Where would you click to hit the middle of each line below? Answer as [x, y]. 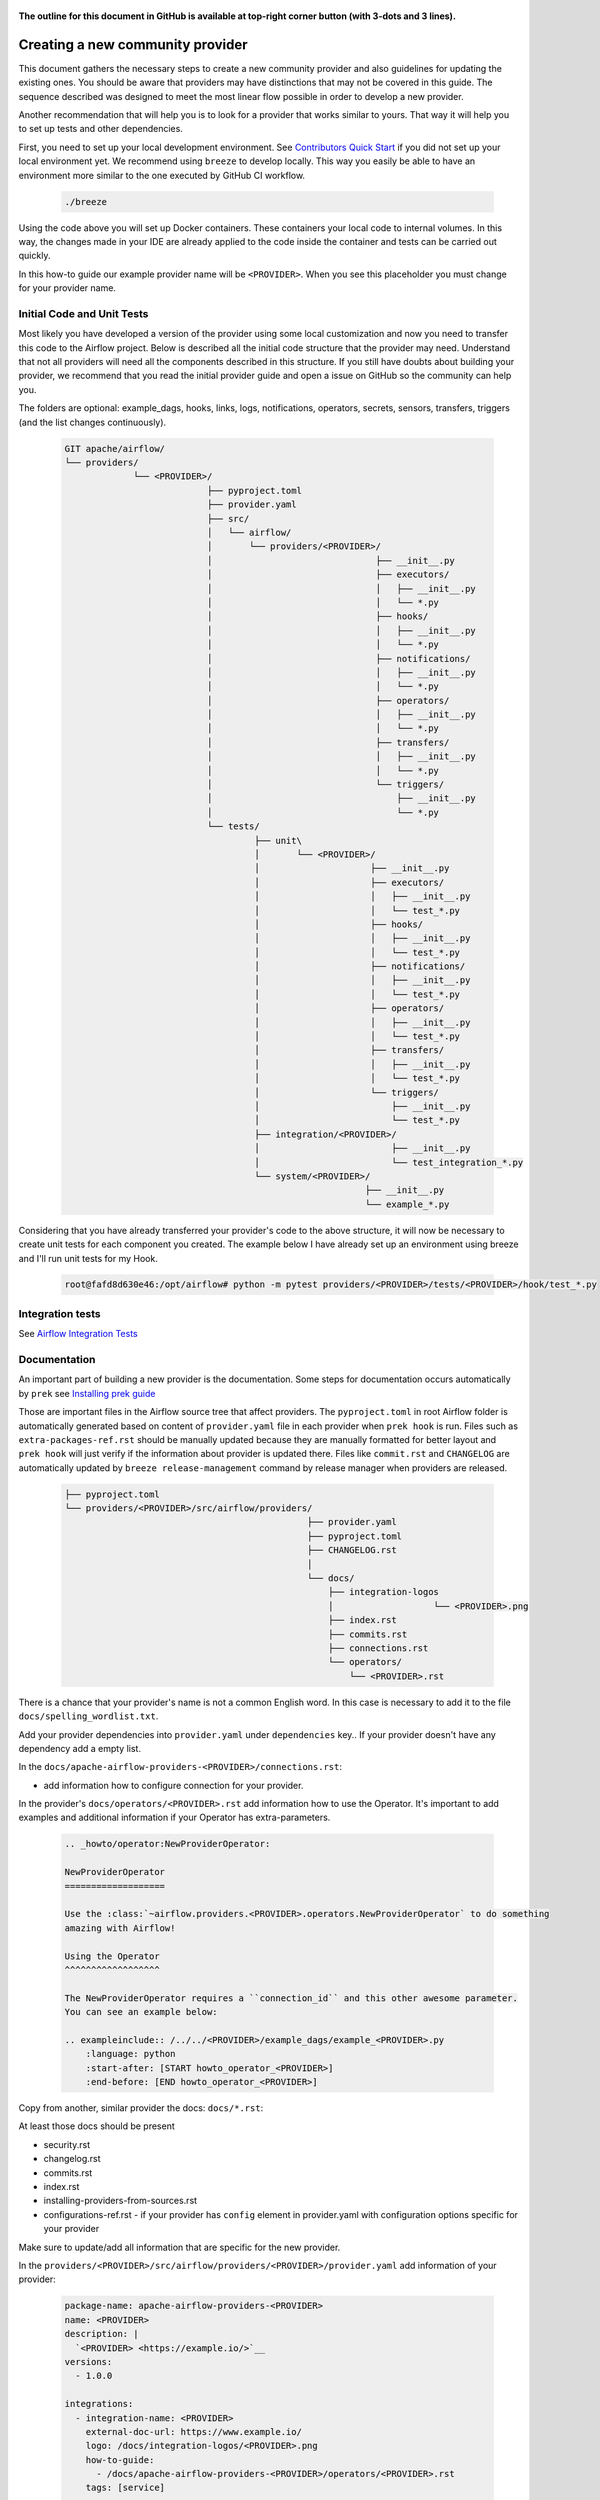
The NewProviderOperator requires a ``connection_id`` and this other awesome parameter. [291, 1998]
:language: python [130, 2054]
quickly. [34, 256]
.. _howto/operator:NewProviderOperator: [167, 1844]
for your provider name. [67, 288]
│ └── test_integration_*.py [389, 1162]
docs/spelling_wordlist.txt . [88, 1716]
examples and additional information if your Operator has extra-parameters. [174, 1817]
